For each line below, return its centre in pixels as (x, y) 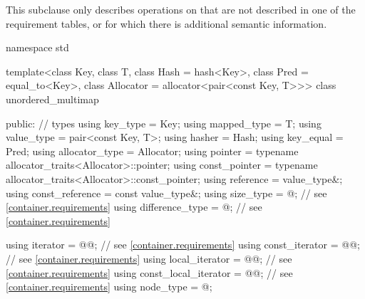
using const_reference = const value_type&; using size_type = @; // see (166, 193)
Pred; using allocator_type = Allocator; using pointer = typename (152, 151)
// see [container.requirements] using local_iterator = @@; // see (149, 258)
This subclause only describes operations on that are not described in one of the (181, 9)
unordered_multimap (52, 99)
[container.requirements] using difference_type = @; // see (134, 207)
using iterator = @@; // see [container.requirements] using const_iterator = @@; (183, 245)
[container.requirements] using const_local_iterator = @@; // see (149, 272)
